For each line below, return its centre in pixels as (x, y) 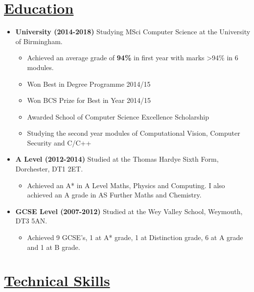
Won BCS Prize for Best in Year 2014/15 (89, 100)
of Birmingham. (39, 41)
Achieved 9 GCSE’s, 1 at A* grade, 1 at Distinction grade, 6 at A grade (135, 237)
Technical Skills (57, 280)
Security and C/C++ (59, 142)
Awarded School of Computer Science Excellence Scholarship (118, 116)
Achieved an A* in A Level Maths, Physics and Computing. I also (126, 185)
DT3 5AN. (31, 221)
